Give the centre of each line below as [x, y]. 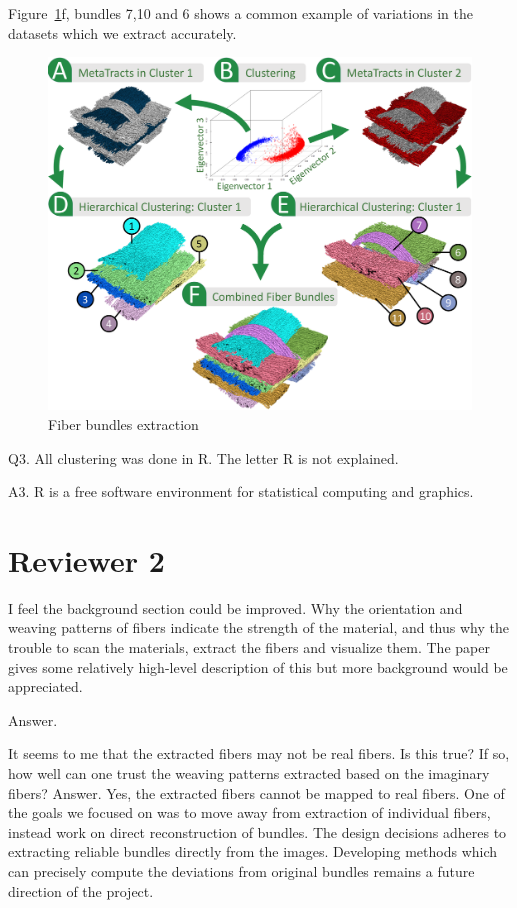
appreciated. [45, 686]
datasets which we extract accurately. [122, 32]
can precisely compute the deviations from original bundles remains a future [241, 871]
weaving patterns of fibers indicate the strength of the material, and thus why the [258, 627]
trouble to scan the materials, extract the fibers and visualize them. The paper [249, 647]
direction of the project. [81, 890]
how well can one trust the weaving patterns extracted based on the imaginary [249, 773]
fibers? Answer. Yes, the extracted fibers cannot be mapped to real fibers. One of [256, 792]
